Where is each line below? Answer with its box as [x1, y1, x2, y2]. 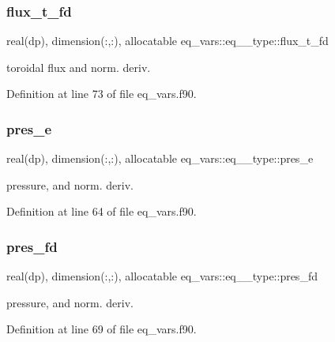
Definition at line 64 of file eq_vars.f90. [6, 203, 197, 220]
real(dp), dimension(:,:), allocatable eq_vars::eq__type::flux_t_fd [6, 32, 329, 49]
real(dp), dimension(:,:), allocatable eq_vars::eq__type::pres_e [6, 150, 314, 167]
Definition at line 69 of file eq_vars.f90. [6, 321, 197, 337]
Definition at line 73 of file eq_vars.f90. [6, 85, 197, 102]
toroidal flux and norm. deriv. [6, 58, 151, 75]
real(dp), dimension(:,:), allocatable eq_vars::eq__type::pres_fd [6, 268, 318, 284]
